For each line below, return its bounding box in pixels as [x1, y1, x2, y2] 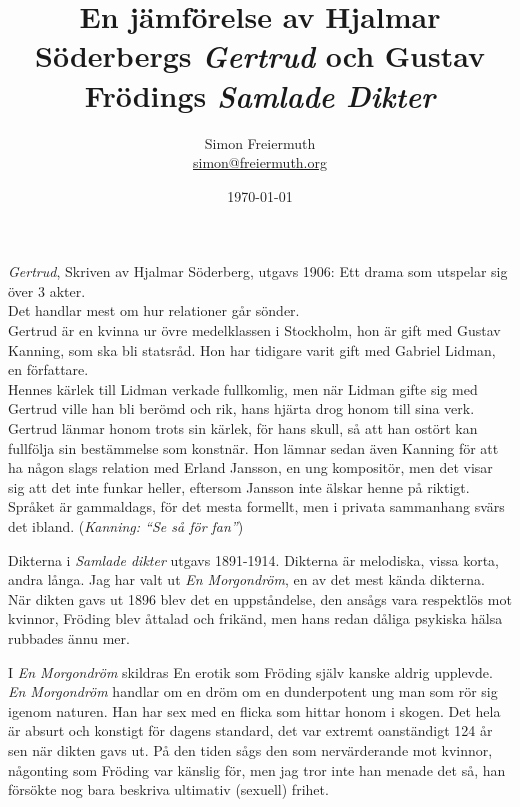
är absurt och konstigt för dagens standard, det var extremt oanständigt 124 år [8, 720, 493, 741]
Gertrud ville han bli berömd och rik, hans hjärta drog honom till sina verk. [8, 398, 475, 419]
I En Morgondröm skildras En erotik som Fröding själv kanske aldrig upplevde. [8, 661, 493, 682]
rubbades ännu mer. [8, 627, 130, 648]
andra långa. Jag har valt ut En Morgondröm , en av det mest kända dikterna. [8, 569, 485, 590]
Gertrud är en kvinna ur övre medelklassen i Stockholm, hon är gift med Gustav [8, 320, 501, 341]
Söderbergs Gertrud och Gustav [35, 35, 485, 77]
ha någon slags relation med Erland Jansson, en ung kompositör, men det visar [8, 457, 493, 478]
